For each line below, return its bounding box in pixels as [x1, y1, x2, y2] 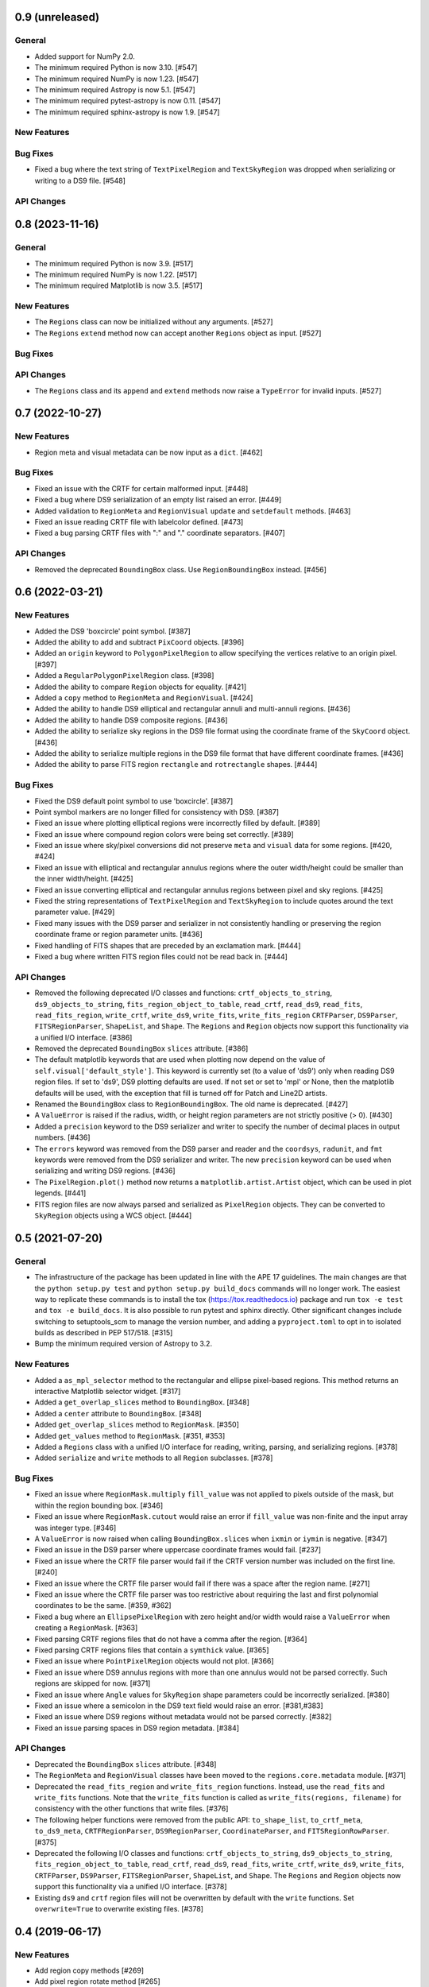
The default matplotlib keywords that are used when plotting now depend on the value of [34, 1055, 326, 1064]
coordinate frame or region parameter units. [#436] [34, 930, 203, 939]
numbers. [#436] [34, 1133, 91, 1142]
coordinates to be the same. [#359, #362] [34, 1601, 172, 1610]
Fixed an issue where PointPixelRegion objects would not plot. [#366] [34, 1656, 274, 1666]
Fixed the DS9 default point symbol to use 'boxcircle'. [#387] [34, 796, 234, 806]
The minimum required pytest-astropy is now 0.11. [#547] [34, 96, 222, 106]
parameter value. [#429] [34, 907, 115, 917]
